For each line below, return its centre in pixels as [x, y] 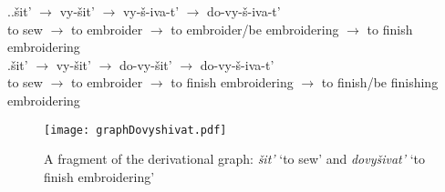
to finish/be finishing [380, 82]
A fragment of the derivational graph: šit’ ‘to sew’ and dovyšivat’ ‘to [235, 159]
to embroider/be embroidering [255, 29]
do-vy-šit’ [145, 64]
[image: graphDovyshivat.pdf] [135, 130]
